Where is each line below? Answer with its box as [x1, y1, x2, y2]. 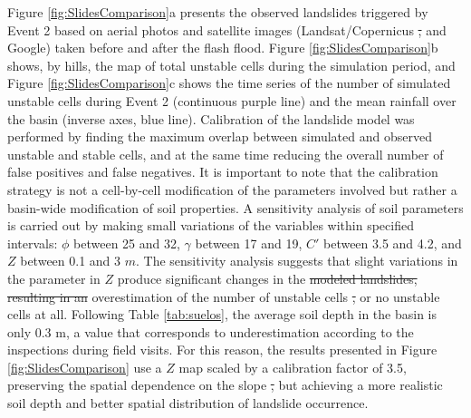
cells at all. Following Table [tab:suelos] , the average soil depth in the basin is [7, 305, 437, 324]
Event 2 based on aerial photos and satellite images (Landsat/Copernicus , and [7, 20, 447, 39]
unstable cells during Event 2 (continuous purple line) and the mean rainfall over [7, 91, 457, 110]
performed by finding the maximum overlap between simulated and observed [7, 127, 432, 146]
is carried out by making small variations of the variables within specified [7, 216, 414, 235]
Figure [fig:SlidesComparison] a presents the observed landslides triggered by [7, 3, 428, 21]
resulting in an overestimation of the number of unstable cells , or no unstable [7, 287, 440, 306]
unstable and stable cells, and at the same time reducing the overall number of [7, 144, 444, 163]
